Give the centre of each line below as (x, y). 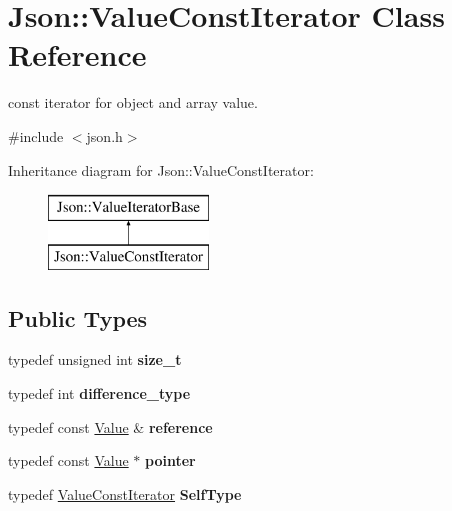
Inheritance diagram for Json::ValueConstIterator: (161, 169)
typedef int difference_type (99, 393)
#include (36, 135)
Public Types (78, 317)
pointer (170, 460)
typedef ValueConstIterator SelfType (125, 493)
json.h (104, 135)
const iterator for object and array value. (133, 102)
